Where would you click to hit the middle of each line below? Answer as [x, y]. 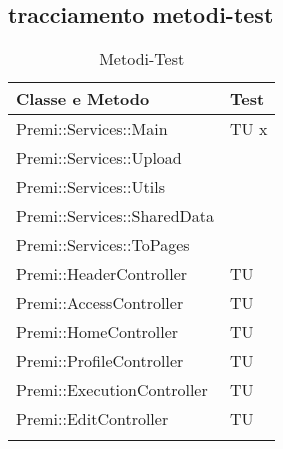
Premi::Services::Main [92, 129]
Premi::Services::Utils [90, 187]
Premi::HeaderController [102, 274]
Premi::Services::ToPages [103, 245]
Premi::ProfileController [100, 361]
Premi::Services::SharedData [115, 216]
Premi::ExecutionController [112, 390]
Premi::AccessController [100, 303]
